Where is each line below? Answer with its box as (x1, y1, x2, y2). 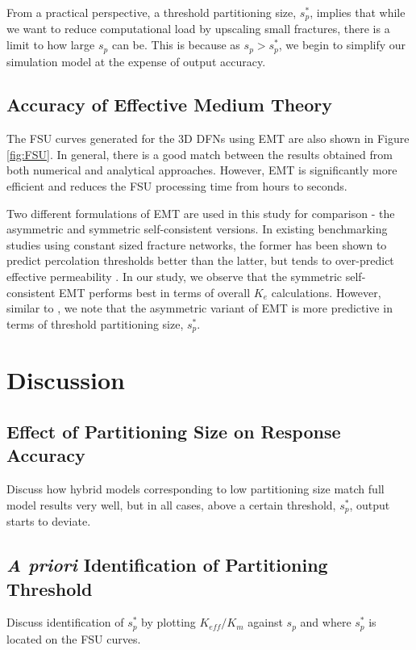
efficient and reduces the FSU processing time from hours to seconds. (6, 178, 347, 195)
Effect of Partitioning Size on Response (6, 419, 341, 444)
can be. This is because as (111, 36, 240, 53)
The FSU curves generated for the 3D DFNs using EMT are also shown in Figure (6, 130, 410, 147)
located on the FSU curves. (6, 630, 141, 647)
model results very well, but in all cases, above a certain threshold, (6, 496, 336, 513)
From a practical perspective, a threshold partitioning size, (6, 4, 297, 20)
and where (300, 614, 352, 631)
